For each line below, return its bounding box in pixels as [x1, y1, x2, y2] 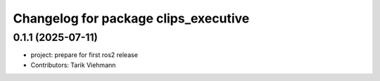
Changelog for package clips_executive [13, 11, 250, 26]
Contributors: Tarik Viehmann [30, 61, 116, 69]
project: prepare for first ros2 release [30, 51, 139, 59]
